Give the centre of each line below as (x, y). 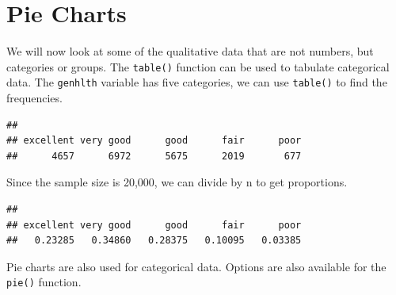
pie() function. (44, 282)
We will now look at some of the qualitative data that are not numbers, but (190, 51)
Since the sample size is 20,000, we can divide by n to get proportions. (177, 182)
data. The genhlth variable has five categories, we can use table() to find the (197, 82)
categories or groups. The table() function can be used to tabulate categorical (198, 66)
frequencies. (34, 98)
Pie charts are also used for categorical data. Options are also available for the (196, 266)
